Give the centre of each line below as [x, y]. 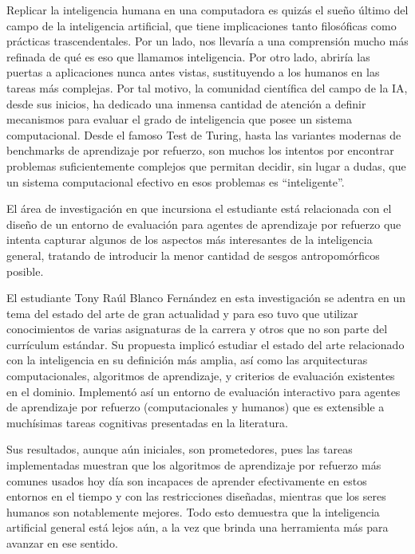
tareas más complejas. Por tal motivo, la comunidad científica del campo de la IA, [207, 87]
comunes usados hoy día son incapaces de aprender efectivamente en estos [187, 480]
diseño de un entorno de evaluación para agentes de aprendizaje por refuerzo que [204, 224]
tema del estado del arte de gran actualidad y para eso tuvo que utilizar [182, 313]
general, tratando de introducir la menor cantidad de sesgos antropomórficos [193, 255]
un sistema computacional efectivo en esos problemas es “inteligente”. [176, 181]
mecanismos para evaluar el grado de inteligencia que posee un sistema [179, 119]
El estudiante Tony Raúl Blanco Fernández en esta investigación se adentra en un [206, 298]
